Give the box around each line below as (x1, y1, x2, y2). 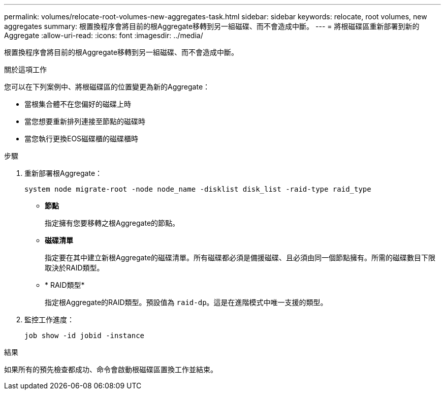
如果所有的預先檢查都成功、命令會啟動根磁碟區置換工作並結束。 (4, 365, 217, 374)
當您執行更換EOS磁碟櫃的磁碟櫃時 (24, 134, 139, 143)
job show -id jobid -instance (24, 331, 145, 340)
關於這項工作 (4, 65, 47, 74)
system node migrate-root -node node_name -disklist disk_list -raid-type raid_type (24, 185, 371, 193)
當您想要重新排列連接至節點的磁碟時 (24, 117, 145, 126)
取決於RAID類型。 (45, 263, 104, 272)
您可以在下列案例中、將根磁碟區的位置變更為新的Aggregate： (4, 82, 210, 91)
